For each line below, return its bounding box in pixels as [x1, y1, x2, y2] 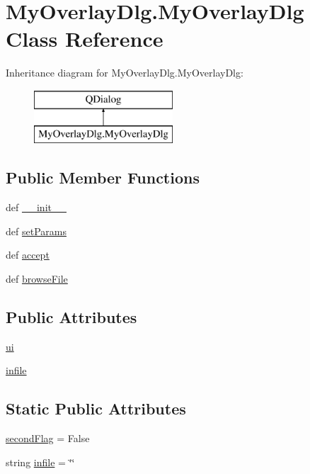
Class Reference [6, 24, 163, 53]
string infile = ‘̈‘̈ [6, 454, 75, 469]
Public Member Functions [6, 167, 200, 188]
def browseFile [6, 271, 68, 286]
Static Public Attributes [6, 397, 186, 419]
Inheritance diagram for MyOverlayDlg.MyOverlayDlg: [6, 65, 243, 80]
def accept [6, 247, 50, 262]
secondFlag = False [6, 431, 90, 446]
